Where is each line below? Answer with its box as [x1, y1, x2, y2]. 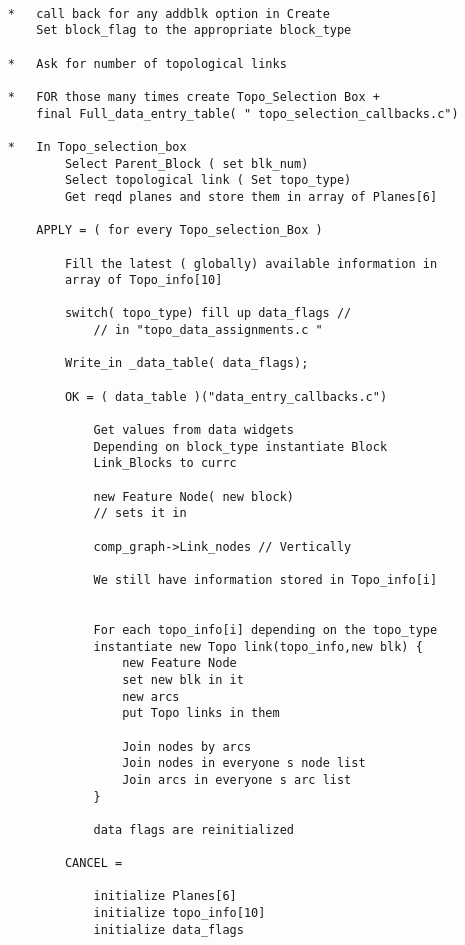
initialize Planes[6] [93, 889, 237, 904]
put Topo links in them [122, 706, 280, 721]
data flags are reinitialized [93, 822, 294, 837]
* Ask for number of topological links [7, 56, 287, 71]
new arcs [122, 689, 180, 704]
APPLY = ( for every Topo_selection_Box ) [36, 223, 323, 238]
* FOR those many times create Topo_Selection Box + [7, 89, 380, 104]
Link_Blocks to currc [93, 456, 237, 471]
